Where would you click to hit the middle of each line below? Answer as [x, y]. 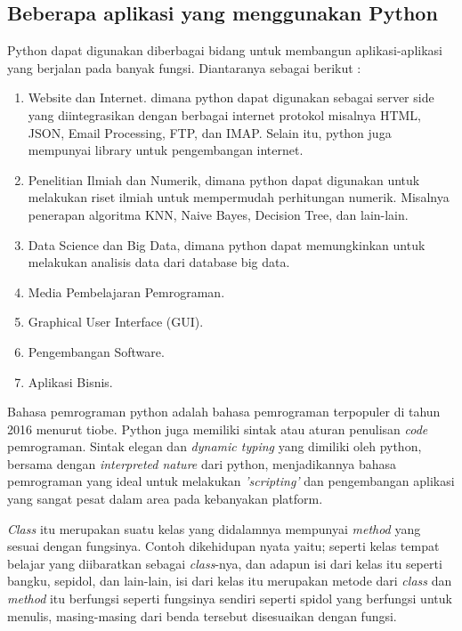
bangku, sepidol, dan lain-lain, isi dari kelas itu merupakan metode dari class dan [230, 581]
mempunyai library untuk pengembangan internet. [166, 150]
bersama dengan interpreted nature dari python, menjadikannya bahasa [202, 463]
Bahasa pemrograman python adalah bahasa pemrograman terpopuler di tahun [224, 412]
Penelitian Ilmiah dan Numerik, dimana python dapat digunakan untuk [224, 179]
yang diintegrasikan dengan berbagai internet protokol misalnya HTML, [224, 114]
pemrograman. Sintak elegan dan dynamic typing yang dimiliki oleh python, [215, 446]
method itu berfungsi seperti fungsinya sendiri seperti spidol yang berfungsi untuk [230, 599]
